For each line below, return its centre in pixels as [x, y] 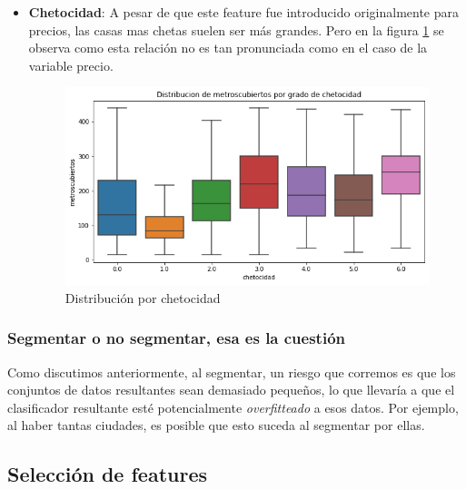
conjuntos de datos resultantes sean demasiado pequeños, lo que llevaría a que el [231, 390]
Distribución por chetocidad [143, 297]
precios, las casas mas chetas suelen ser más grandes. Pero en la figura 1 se [236, 29]
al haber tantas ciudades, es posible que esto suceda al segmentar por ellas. [216, 425]
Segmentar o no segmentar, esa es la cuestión [177, 338]
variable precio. [71, 65]
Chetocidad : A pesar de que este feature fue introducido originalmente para [243, 12]
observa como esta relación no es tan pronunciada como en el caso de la [228, 48]
